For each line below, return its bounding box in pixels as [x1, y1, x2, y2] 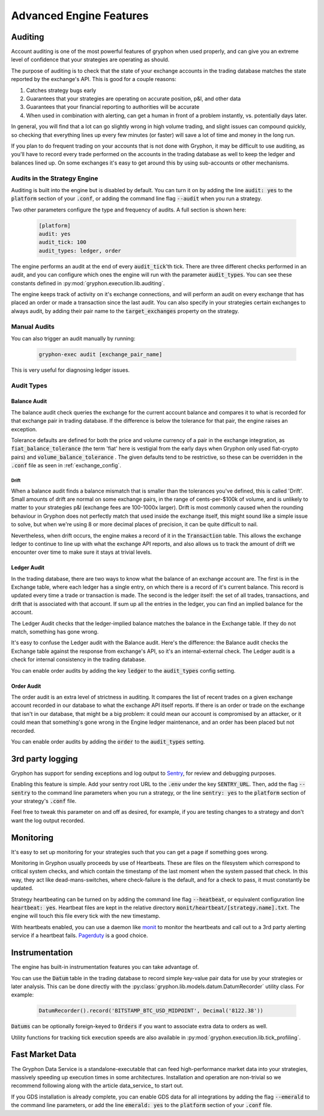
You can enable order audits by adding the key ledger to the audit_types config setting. [11, 667, 236, 674]
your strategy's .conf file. [11, 798, 77, 804]
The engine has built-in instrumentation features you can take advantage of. [11, 963, 199, 971]
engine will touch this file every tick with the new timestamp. [11, 912, 161, 920]
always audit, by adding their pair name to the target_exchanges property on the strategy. [11, 307, 239, 315]
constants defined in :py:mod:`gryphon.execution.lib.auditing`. [11, 279, 165, 287]
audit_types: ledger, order [38, 247, 121, 254]
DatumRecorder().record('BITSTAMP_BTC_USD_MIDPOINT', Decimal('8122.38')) [38, 1007, 264, 1014]
